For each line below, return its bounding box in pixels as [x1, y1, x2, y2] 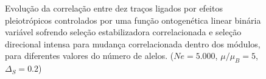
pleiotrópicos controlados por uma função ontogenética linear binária [5, 13, 261, 26]
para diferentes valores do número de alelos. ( [5, 49, 174, 62]
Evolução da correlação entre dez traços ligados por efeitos [5, 2, 223, 14]
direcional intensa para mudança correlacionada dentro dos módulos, [5, 37, 261, 50]
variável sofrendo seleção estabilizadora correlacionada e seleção [5, 26, 242, 38]
